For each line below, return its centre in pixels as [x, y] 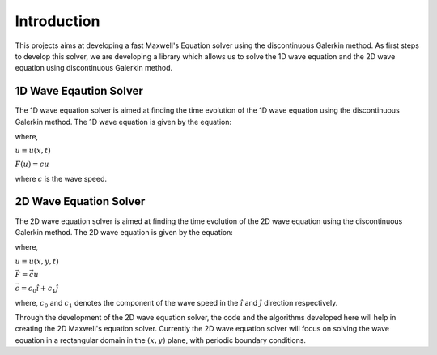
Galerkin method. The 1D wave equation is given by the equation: [123, 122]
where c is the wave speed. [61, 178]
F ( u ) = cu [32, 164]
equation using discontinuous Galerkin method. [94, 68]
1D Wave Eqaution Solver [79, 91]
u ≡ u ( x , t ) [33, 151]
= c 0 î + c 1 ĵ [40, 289]
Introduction [57, 21]
